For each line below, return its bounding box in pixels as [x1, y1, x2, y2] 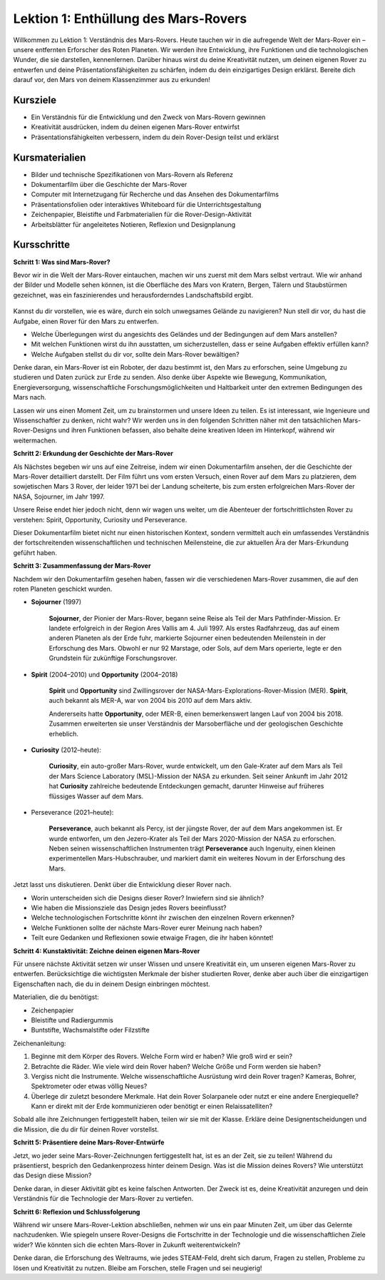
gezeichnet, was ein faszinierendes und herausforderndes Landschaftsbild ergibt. [13, 290, 253, 299]
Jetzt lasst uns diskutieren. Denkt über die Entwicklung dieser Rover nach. [13, 880, 232, 889]
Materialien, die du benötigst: [13, 992, 99, 1002]
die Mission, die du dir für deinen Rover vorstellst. [13, 1124, 160, 1134]
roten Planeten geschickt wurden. [13, 584, 113, 593]
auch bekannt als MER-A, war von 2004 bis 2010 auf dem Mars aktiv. [48, 696, 252, 705]
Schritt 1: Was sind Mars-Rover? [13, 258, 111, 266]
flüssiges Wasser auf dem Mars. [48, 792, 144, 801]
